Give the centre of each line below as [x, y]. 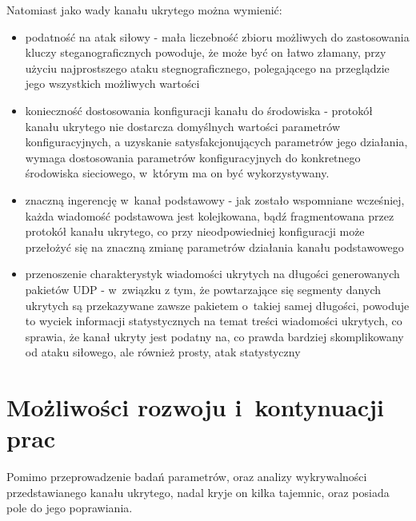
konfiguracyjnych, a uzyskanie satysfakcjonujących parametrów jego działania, [216, 142]
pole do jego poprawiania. [70, 508]
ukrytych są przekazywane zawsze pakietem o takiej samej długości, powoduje [217, 305]
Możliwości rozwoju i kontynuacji [195, 407]
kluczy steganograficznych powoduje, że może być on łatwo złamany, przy [206, 52]
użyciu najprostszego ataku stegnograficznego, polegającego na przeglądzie [207, 68]
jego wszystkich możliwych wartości [112, 84]
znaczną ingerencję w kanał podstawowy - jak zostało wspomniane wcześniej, [215, 199]
